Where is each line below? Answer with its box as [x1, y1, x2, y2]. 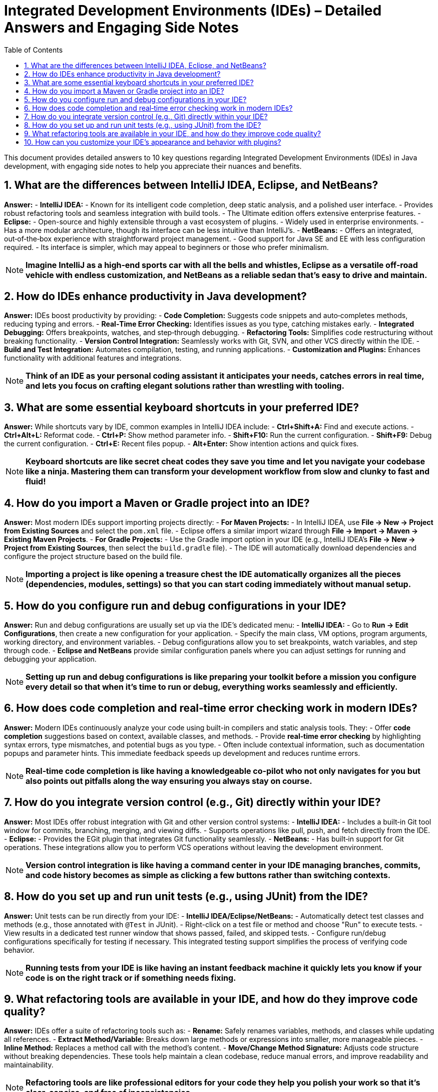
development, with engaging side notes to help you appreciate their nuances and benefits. [4, 161, 302, 170]
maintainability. [4, 1060, 54, 1069]
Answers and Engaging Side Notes [4, 19, 239, 36]
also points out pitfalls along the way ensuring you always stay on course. [26, 775, 312, 786]
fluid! [26, 476, 46, 487]
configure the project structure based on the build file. [4, 552, 183, 561]
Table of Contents [4, 45, 63, 54]
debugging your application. [4, 654, 97, 663]
